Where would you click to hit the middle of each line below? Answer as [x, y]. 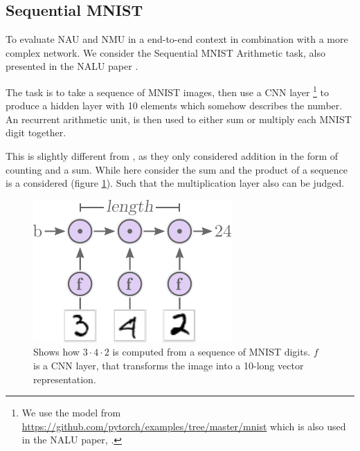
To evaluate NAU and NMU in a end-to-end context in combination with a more [177, 39]
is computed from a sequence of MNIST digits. [211, 352]
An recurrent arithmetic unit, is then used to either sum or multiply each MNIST [179, 119]
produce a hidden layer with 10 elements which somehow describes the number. [174, 105]
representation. [65, 379]
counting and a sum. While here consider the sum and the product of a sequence [177, 169]
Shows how [56, 352]
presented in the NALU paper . [72, 66]
